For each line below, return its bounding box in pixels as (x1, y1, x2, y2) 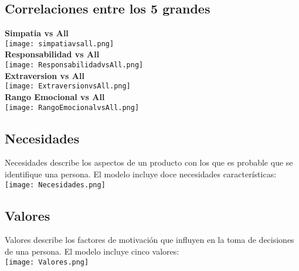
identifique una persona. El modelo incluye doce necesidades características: (5, 168, 277, 180)
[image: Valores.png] (5, 258, 89, 266)
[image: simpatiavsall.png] (5, 39, 114, 48)
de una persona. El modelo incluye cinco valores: (5, 245, 179, 258)
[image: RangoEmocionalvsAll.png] (5, 103, 140, 112)
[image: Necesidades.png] (5, 180, 106, 189)
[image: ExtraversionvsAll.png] (5, 82, 131, 91)
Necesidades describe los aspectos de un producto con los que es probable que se (5, 156, 293, 169)
